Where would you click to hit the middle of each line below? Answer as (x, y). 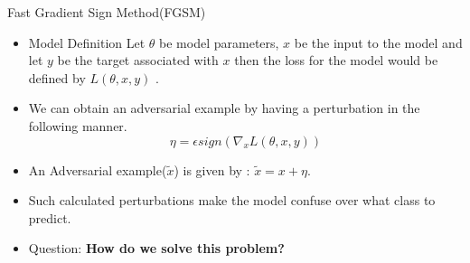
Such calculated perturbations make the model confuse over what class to (232, 200)
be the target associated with (138, 60)
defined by (57, 77)
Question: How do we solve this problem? (156, 248)
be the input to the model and (378, 42)
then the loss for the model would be (336, 60)
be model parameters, (219, 42)
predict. (50, 217)
